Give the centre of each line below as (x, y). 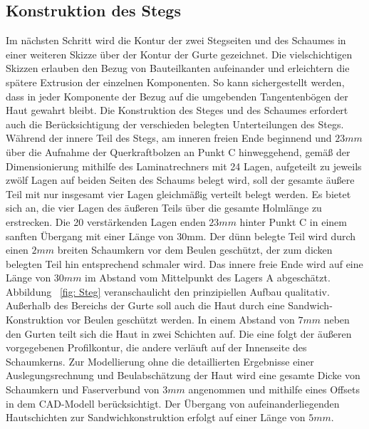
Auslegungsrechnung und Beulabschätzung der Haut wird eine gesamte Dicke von (183, 375)
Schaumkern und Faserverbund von (83, 389)
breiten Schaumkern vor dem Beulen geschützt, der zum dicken (195, 250)
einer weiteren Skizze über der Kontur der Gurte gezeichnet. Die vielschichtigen (179, 54)
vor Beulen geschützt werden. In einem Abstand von (181, 320)
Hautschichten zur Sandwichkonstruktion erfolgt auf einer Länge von (156, 417)
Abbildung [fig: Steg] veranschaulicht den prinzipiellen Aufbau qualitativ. (168, 291)
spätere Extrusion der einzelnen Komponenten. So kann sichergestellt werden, (175, 82)
